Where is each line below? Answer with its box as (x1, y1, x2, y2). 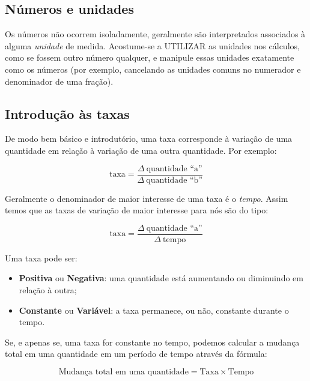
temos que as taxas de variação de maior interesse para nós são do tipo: (5, 204, 269, 216)
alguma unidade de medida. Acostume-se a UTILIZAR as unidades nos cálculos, (5, 39, 300, 52)
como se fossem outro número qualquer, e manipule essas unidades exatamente (5, 51, 294, 64)
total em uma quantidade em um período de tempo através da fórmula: (5, 347, 267, 360)
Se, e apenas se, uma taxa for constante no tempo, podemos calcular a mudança (5, 335, 300, 348)
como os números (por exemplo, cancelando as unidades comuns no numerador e (5, 62, 301, 75)
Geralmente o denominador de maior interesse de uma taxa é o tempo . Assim (5, 192, 288, 204)
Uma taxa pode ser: (5, 251, 77, 264)
